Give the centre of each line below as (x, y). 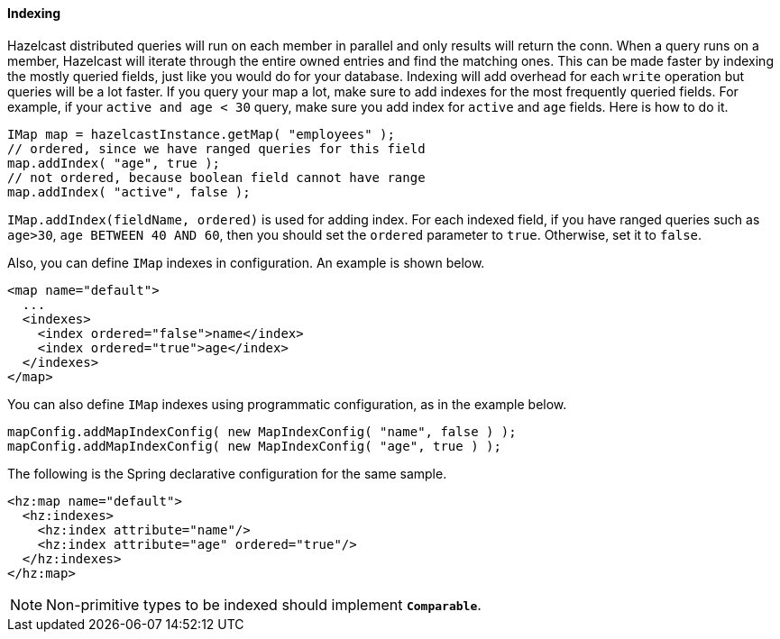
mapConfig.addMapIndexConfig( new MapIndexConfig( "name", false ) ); (262, 431)
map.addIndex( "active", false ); (129, 192)
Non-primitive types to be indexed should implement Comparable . (264, 604)
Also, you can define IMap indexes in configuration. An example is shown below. (246, 262)
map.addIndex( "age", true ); (114, 163)
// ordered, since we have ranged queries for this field (216, 148)
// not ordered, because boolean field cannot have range (216, 177)
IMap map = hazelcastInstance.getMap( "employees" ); (201, 134)
